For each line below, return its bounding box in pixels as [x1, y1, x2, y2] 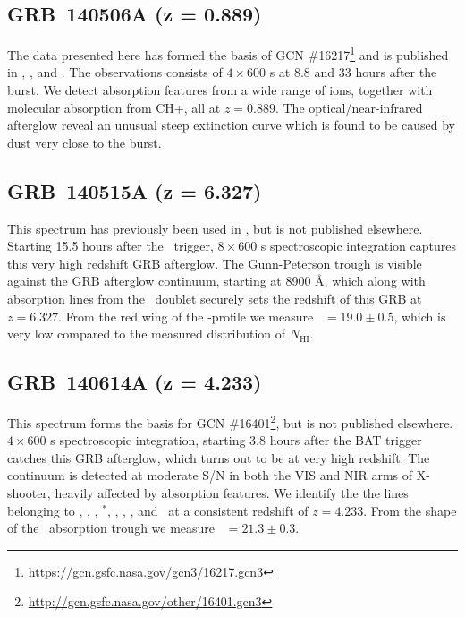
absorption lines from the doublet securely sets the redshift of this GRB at [7, 289, 422, 307]
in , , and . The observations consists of [7, 63, 223, 81]
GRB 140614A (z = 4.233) [7, 368, 262, 396]
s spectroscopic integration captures [260, 236, 456, 255]
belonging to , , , [7, 501, 98, 519]
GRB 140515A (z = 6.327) [7, 176, 262, 204]
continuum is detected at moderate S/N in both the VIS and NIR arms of [7, 466, 413, 484]
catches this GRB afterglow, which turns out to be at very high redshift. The [7, 448, 430, 467]
